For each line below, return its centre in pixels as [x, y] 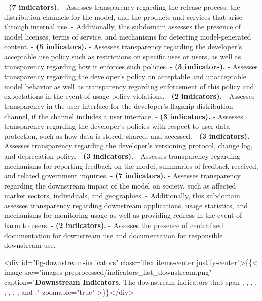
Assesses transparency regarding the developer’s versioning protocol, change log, [128, 146]
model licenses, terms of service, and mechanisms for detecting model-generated [128, 36]
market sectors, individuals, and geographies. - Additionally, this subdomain [122, 195]
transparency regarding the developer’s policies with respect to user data [117, 126]
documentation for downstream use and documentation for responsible [114, 235]
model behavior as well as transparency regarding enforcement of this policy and [129, 86]
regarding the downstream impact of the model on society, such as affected [120, 185]
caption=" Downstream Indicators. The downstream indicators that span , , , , [131, 282]
